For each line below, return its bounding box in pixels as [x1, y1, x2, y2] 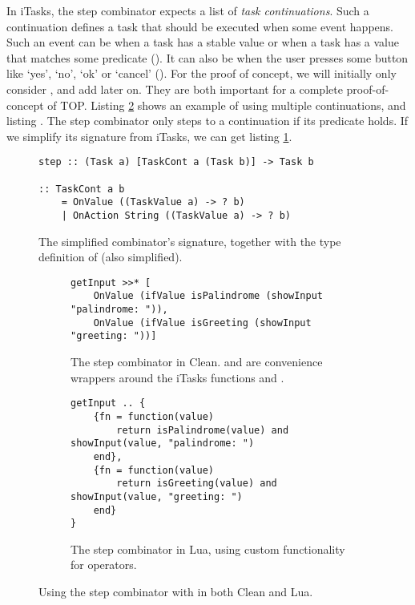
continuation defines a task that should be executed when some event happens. [6, 18, 393, 34]
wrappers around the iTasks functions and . [71, 369, 284, 385]
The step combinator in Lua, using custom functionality [71, 540, 345, 557]
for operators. [71, 556, 137, 573]
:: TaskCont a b [38, 183, 125, 195]
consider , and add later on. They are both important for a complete [6, 80, 343, 97]
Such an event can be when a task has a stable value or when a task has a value [6, 34, 399, 50]
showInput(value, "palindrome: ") [71, 438, 255, 450]
